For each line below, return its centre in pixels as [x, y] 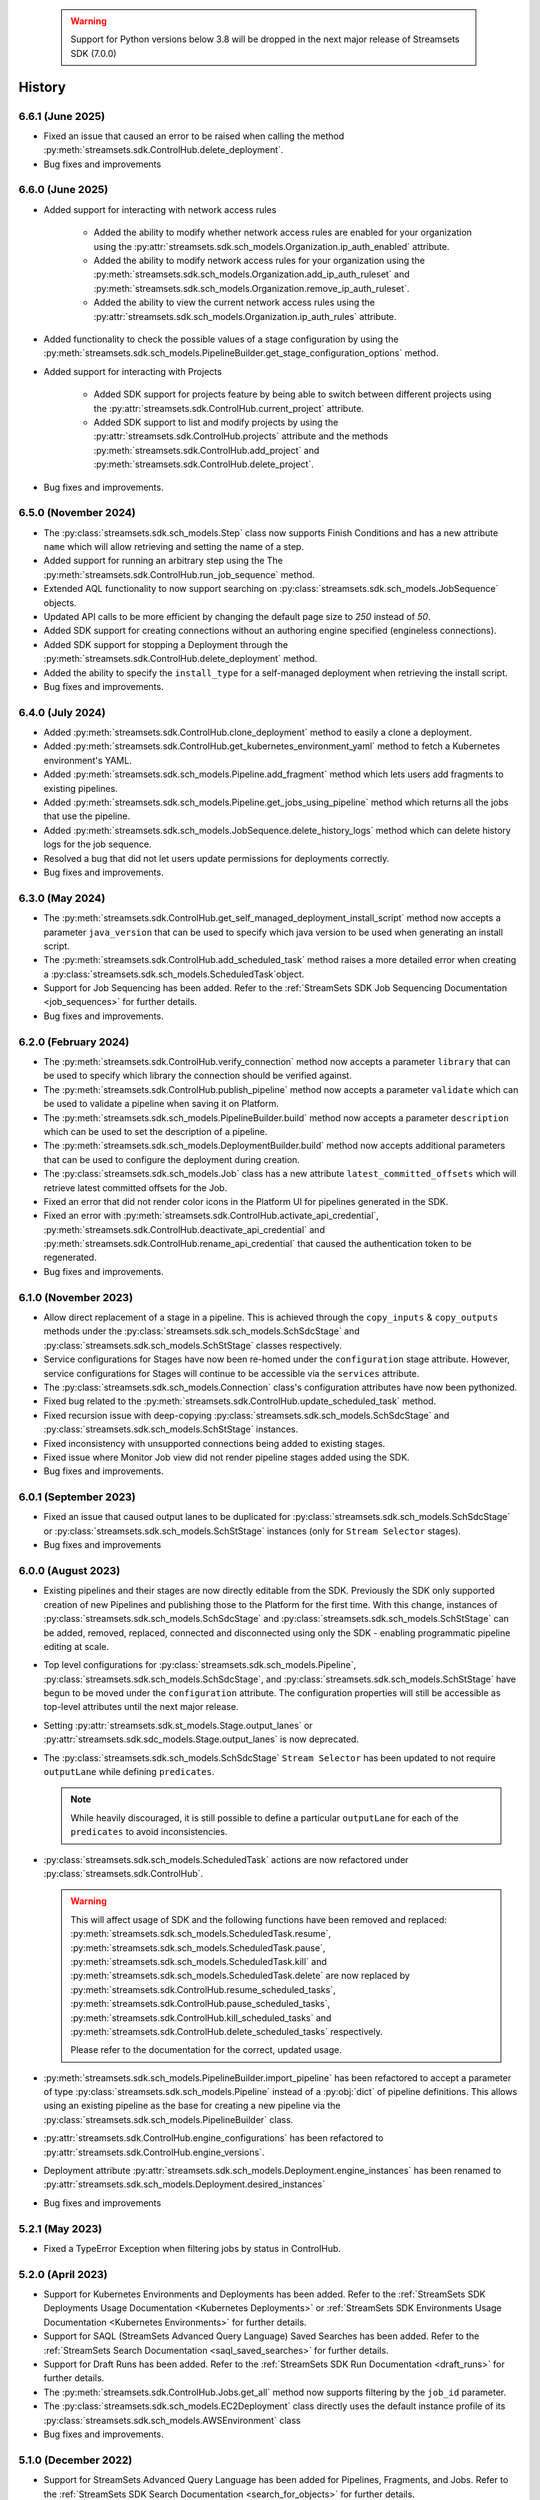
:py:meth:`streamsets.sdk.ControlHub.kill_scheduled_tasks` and [201, 2017]
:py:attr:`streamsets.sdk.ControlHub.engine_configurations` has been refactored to [213, 2138]
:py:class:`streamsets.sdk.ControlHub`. [123, 1873]
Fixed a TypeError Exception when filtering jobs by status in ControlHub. [192, 2248]
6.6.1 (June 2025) [61, 116]
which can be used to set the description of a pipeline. [155, 1131]
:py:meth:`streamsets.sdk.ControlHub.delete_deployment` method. [180, 659]
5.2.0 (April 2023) [63, 2274]
